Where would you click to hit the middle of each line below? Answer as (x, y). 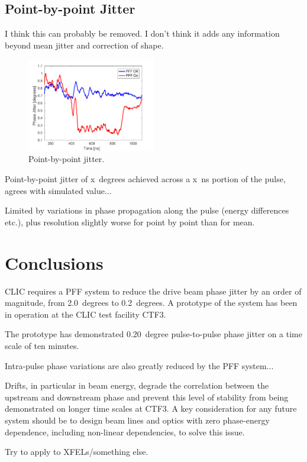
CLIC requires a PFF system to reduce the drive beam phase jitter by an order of (153, 291)
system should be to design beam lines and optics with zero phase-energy (137, 420)
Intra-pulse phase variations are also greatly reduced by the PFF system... (139, 365)
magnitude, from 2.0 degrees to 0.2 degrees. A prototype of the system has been (151, 303)
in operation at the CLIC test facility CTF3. (85, 314)
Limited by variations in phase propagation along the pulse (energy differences (147, 210)
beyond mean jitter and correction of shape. (84, 45)
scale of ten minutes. (42, 345)
